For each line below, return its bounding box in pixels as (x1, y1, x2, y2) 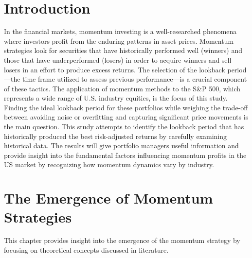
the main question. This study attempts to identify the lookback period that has (4, 121, 244, 132)
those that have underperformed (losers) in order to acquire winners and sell (4, 54, 232, 65)
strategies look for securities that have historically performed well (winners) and (4, 45, 242, 55)
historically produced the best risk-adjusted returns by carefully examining (4, 131, 227, 141)
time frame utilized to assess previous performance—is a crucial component (22, 74, 247, 84)
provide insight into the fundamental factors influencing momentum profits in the (4, 150, 247, 160)
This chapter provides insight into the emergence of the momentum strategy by (4, 235, 240, 245)
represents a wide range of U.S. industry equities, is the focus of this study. (4, 93, 228, 103)
